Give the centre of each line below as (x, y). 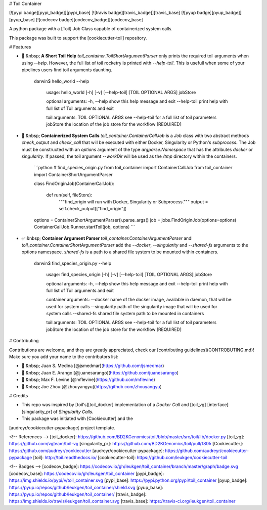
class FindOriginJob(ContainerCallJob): (74, 184)
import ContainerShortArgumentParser (73, 174)
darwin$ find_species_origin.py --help (72, 263)
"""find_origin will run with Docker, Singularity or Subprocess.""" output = (133, 202)
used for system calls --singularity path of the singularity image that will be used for (132, 306)
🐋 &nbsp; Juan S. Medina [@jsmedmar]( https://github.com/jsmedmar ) (93, 366)
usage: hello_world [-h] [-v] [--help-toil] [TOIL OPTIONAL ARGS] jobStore (121, 92)
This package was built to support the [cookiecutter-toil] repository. (78, 38)
